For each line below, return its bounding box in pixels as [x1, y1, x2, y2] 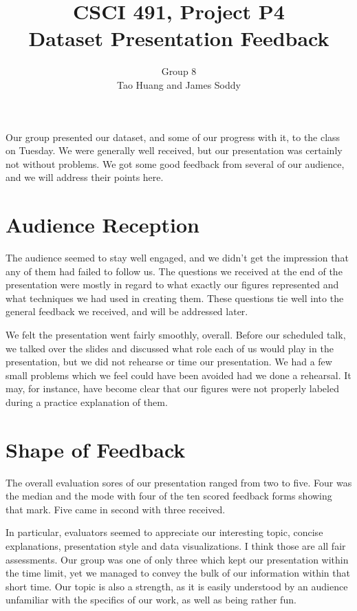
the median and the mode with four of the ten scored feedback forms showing [6, 489, 332, 503]
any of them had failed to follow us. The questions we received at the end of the [6, 264, 343, 278]
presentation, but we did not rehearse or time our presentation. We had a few [6, 354, 332, 369]
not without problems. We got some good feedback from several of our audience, [6, 156, 345, 171]
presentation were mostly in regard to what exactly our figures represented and [6, 277, 339, 292]
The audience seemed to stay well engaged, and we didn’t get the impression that [6, 250, 349, 264]
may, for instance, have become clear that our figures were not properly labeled [6, 381, 339, 396]
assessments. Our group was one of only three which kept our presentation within [6, 552, 349, 566]
